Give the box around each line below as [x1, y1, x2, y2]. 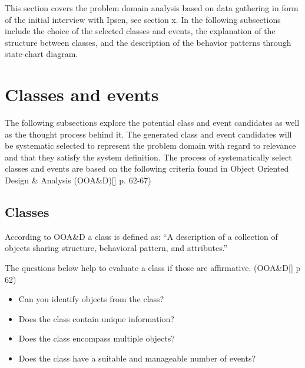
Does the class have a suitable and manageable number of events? [18, 352, 256, 364]
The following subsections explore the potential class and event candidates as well [5, 116, 300, 129]
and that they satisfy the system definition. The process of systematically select [5, 150, 292, 163]
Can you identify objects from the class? [18, 293, 164, 305]
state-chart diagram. [5, 48, 78, 60]
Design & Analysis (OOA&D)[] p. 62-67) [5, 174, 151, 186]
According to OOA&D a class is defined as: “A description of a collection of [5, 230, 278, 242]
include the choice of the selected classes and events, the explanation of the [5, 25, 276, 37]
